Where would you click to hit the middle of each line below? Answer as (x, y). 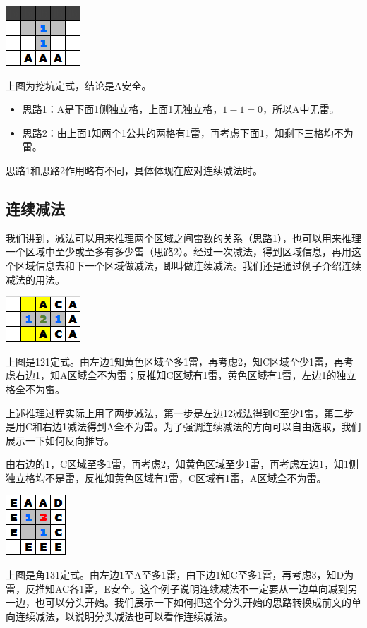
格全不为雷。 (35, 388)
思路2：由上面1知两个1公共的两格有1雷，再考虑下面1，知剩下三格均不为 (188, 132)
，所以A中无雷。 (301, 109)
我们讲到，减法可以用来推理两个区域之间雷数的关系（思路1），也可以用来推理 (183, 237)
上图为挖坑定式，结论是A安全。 (79, 85)
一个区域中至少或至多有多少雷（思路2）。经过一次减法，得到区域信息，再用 (179, 252)
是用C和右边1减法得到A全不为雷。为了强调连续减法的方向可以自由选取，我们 (183, 427)
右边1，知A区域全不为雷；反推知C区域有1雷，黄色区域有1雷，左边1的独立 (186, 375)
